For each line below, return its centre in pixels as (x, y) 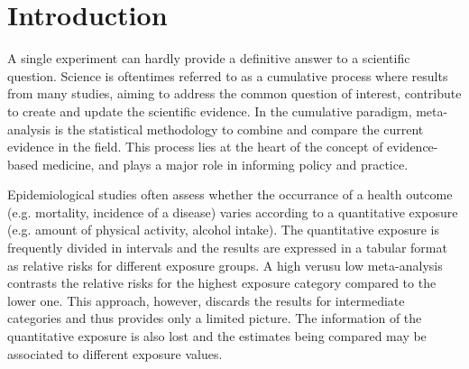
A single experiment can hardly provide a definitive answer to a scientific (209, 58)
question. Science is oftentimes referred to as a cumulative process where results (228, 75)
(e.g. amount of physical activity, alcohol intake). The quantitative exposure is (224, 230)
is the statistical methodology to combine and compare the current (239, 129)
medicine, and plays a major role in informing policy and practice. (225, 164)
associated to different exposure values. (115, 353)
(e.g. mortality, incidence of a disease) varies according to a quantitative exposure (233, 212)
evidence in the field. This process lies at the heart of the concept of (195, 147)
